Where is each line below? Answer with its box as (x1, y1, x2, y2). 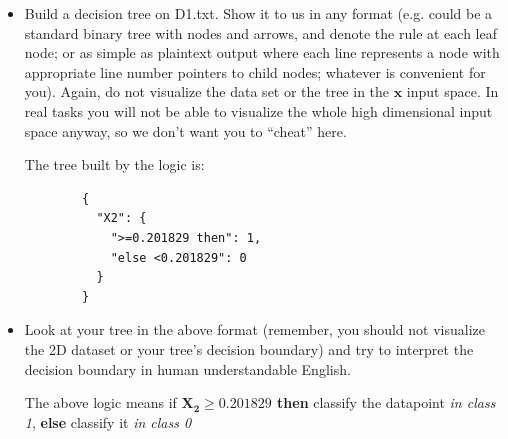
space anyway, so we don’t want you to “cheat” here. (24, 120, 347, 141)
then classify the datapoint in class (277, 392, 496, 413)
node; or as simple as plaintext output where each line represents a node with (24, 42, 500, 63)
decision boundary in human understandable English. (24, 358, 351, 379)
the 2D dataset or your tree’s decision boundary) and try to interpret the (24, 338, 474, 359)
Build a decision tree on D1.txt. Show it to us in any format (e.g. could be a (24, 3, 493, 23)
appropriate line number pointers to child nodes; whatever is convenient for (24, 61, 486, 82)
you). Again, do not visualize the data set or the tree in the (24, 81, 390, 102)
